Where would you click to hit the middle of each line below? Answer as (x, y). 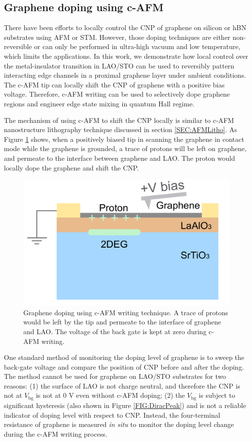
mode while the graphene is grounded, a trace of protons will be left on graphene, (125, 148)
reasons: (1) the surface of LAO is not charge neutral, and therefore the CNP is (122, 385)
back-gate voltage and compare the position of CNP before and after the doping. (124, 366)
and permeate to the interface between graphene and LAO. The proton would (119, 158)
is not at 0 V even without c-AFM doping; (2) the (110, 395)
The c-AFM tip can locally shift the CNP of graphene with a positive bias (114, 84)
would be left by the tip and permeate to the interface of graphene (122, 322)
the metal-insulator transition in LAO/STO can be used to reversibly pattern (119, 65)
